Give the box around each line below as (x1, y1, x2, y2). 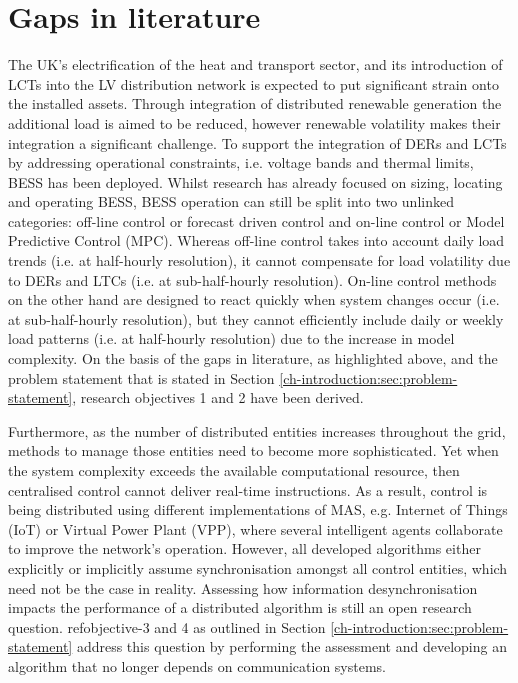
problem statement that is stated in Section (8, 367, 275, 388)
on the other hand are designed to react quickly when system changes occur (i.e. (8, 289, 500, 310)
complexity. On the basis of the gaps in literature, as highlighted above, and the (8, 348, 498, 369)
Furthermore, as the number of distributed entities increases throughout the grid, (8, 420, 506, 441)
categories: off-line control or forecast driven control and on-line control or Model (8, 210, 505, 231)
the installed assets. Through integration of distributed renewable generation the (8, 93, 502, 114)
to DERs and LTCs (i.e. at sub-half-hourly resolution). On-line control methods (8, 269, 497, 290)
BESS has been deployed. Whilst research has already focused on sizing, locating (8, 171, 503, 192)
